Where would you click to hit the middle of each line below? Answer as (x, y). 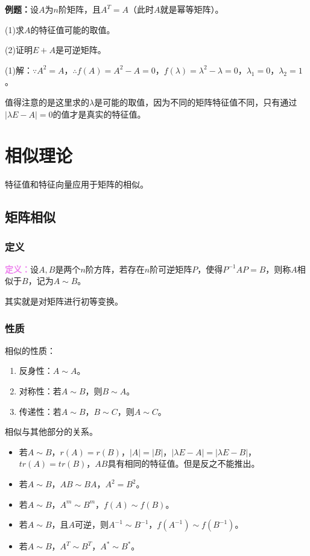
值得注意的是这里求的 (47, 102)
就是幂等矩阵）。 (192, 9)
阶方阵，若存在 (115, 269)
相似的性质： (30, 350)
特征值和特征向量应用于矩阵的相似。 (77, 184)
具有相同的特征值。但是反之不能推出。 (184, 463)
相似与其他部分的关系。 (51, 431)
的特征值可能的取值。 (73, 29)
